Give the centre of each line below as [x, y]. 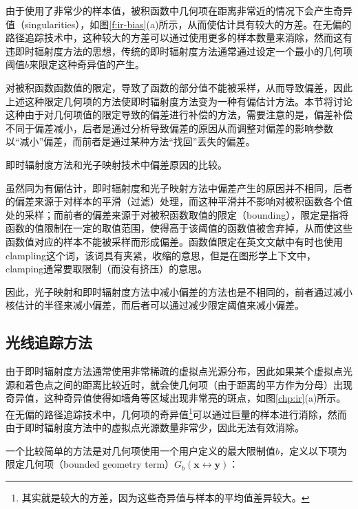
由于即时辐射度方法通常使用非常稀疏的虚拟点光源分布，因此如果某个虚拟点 [174, 371]
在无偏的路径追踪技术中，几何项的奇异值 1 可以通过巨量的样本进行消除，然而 [176, 413]
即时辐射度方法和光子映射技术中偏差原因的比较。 [116, 164]
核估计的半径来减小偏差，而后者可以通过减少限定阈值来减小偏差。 [155, 305]
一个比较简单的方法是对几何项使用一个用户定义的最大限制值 [140, 450]
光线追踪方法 [49, 342]
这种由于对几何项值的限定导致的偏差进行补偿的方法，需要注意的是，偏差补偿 [179, 115]
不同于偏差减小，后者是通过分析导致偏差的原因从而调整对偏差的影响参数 [169, 128]
